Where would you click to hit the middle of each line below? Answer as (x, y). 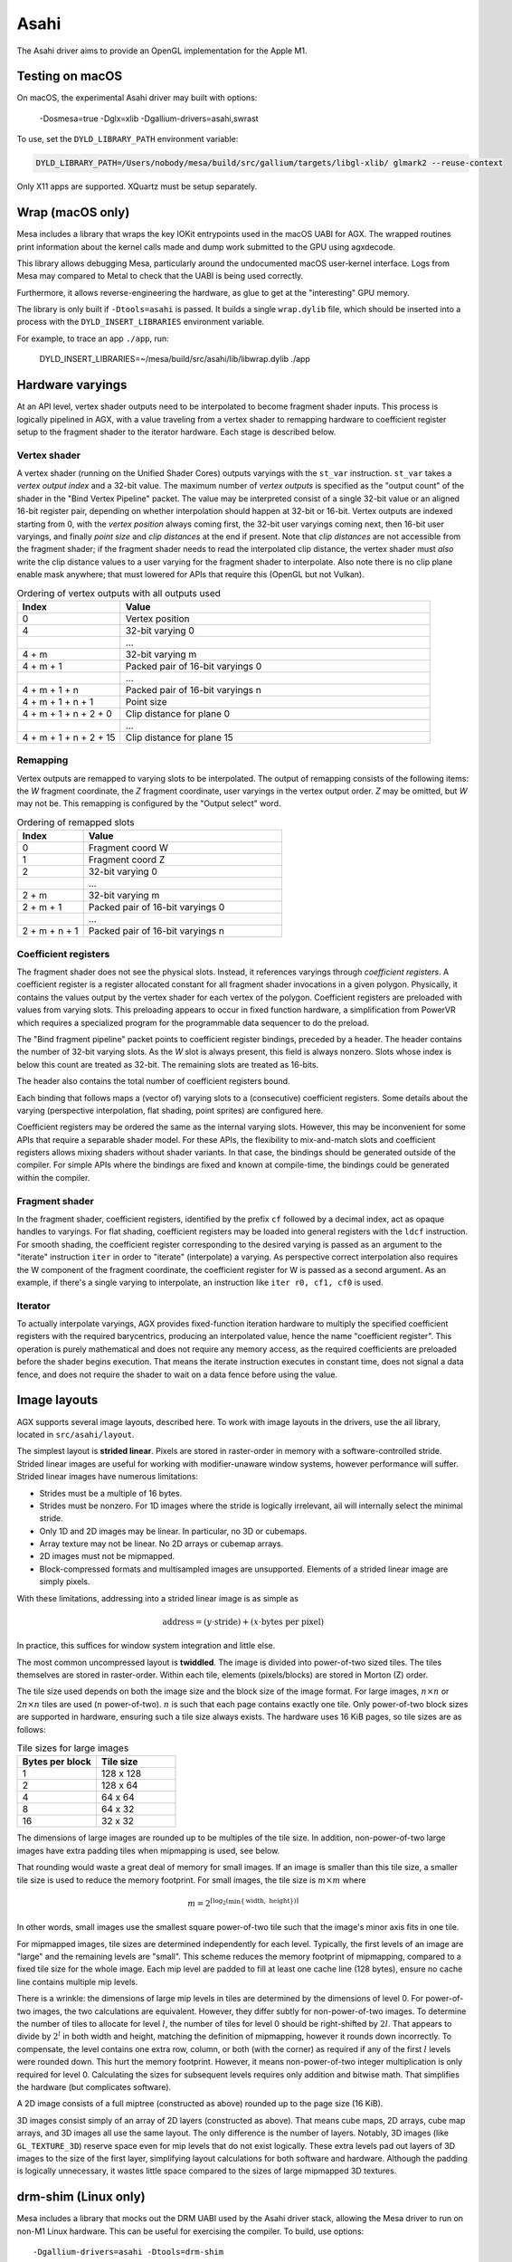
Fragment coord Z (127, 860)
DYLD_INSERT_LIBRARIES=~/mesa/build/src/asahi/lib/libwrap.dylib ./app (175, 359)
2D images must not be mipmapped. (107, 1556)
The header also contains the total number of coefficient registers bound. (153, 1081)
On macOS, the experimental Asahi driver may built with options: (137, 98)
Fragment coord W (128, 848)
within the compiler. (53, 1177)
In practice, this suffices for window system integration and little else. (146, 1646)
